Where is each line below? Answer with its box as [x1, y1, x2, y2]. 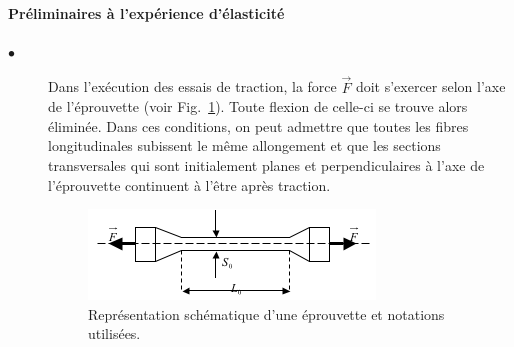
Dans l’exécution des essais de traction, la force [48, 76, 337, 97]
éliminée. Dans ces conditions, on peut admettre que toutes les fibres [48, 115, 469, 136]
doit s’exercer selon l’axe [355, 76, 506, 97]
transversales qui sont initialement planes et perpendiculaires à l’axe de [48, 154, 485, 175]
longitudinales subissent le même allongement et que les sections [48, 135, 441, 156]
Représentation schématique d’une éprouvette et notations [88, 303, 445, 324]
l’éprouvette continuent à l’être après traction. [48, 174, 331, 195]
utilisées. [88, 323, 141, 344]
